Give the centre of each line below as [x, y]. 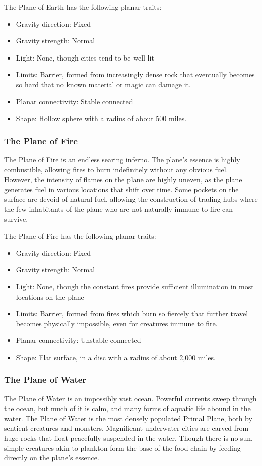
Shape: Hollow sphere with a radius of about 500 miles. [101, 118]
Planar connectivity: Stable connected [74, 101]
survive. [16, 219]
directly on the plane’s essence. [52, 458]
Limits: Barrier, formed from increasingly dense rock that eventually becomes [135, 74]
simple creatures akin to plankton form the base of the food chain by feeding [122, 448]
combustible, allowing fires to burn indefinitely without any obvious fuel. [116, 169]
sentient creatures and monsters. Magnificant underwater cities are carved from [126, 428]
